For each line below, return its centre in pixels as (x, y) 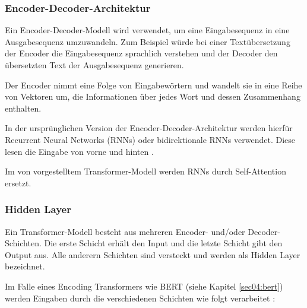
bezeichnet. (25, 266)
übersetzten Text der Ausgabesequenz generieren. (94, 65)
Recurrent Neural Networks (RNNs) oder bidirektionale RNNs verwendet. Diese (150, 139)
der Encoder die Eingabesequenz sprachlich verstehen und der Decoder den (141, 53)
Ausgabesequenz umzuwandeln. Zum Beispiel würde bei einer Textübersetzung (148, 41)
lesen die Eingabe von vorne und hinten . (79, 151)
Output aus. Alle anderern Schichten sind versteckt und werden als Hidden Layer (153, 254)
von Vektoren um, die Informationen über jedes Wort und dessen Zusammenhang (153, 96)
